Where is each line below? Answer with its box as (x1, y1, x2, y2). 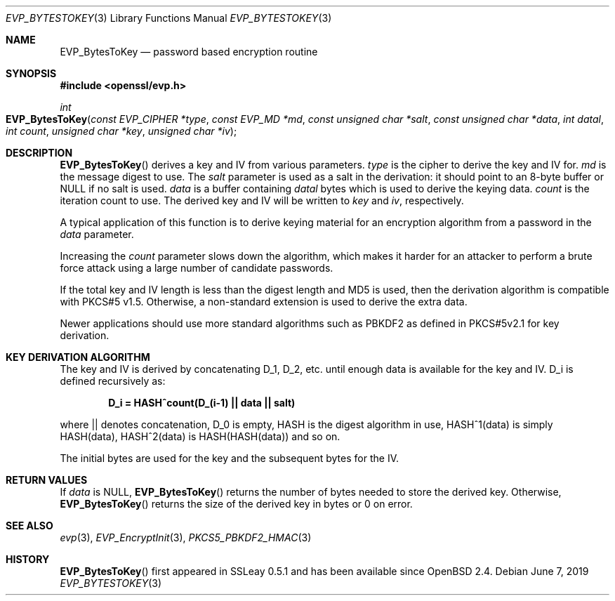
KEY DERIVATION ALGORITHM (6, 351, 150, 363)
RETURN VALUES (6, 474, 88, 486)
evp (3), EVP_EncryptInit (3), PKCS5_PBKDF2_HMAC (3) (60, 531, 312, 543)
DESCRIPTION (6, 147, 73, 159)
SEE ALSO (6, 520, 53, 531)
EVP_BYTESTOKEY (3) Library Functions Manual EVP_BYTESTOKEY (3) (6, 12, 332, 24)
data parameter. (60, 228, 134, 240)
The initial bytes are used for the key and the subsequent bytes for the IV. (60, 452, 399, 464)
